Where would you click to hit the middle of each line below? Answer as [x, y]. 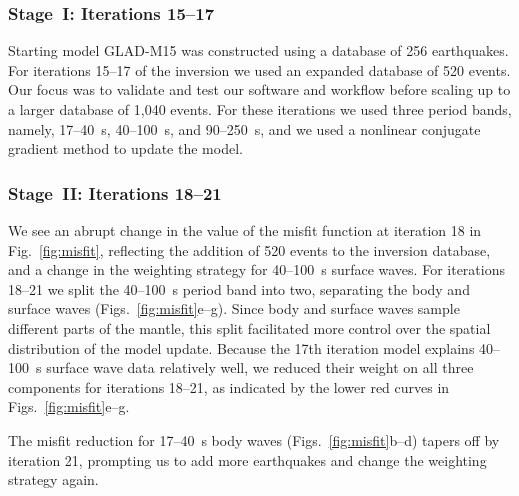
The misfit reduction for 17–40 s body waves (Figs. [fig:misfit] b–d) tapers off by [254, 439]
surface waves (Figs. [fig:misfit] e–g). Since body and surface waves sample [234, 308]
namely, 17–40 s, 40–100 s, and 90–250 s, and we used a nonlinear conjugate [244, 128]
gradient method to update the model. [125, 148]
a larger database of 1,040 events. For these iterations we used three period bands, [260, 109]
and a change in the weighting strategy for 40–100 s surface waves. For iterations [256, 269]
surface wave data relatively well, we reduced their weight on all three [260, 367]
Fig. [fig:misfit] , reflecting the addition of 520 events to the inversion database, [249, 249]
